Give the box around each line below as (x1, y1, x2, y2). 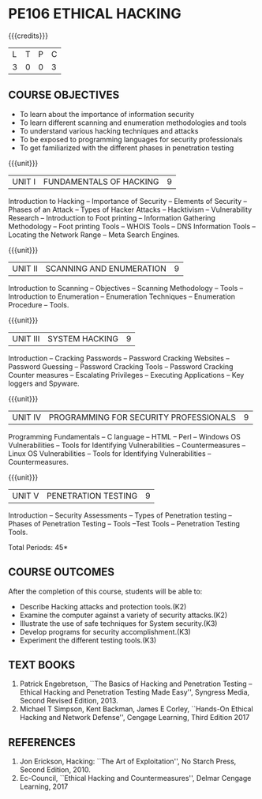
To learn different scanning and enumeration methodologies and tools (19, 118, 247, 127)
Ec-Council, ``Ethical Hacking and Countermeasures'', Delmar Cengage (19, 774, 252, 783)
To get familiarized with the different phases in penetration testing (19, 143, 234, 153)
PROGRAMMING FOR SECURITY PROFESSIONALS (48, 412, 237, 423)
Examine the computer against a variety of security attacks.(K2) (19, 610, 227, 620)
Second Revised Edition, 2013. (19, 696, 118, 706)
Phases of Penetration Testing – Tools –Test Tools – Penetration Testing (8, 518, 241, 528)
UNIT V (12, 490, 39, 501)
